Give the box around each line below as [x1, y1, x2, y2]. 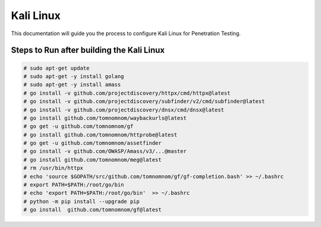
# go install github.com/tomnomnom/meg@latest [23, 156, 162, 163]
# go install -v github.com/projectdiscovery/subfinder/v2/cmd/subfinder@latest [23, 98, 265, 105]
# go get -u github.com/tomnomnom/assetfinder [23, 140, 162, 147]
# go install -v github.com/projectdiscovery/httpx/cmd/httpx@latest [23, 89, 231, 97]
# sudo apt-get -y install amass [23, 81, 121, 88]
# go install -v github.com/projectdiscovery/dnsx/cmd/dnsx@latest [23, 106, 225, 113]
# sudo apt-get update [23, 64, 90, 71]
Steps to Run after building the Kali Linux [11, 45, 165, 55]
